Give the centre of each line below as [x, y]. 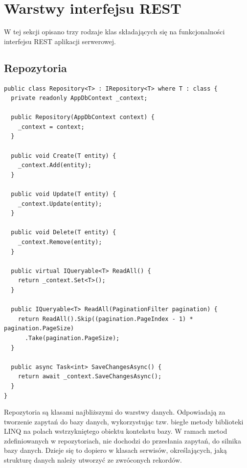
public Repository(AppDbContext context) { [83, 117]
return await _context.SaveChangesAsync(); [90, 377]
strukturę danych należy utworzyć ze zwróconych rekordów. [93, 460]
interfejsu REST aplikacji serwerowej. [60, 41]
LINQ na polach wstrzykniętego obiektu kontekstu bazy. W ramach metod [116, 431]
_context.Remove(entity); [60, 242]
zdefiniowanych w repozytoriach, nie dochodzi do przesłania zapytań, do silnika [123, 440]
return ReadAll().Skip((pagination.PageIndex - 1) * [105, 319]
